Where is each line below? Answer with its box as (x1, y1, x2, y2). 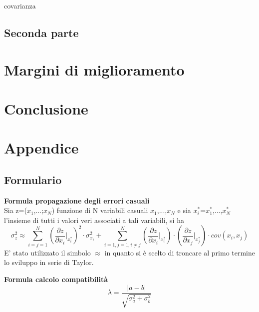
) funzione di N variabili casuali (51, 205, 148, 215)
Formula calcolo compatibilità (4, 274, 108, 284)
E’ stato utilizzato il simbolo (4, 247, 91, 257)
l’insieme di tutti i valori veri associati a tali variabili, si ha (4, 214, 184, 225)
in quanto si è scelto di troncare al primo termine (104, 247, 256, 257)
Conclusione (4, 98, 88, 118)
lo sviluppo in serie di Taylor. (4, 257, 94, 267)
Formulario (4, 171, 62, 187)
